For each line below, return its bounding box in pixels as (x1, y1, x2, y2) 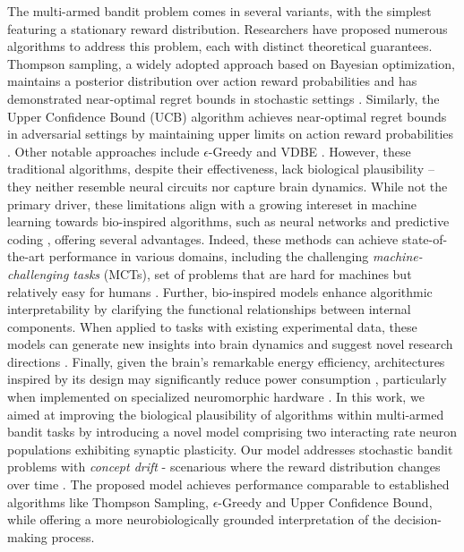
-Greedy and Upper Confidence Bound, (218, 492, 433, 511)
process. (51, 527, 95, 546)
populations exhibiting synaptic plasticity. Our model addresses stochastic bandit (7, 439, 453, 458)
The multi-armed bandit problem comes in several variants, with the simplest (7, 2, 432, 20)
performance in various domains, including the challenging (48, 247, 369, 266)
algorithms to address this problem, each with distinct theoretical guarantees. (7, 37, 433, 55)
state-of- (401, 229, 448, 248)
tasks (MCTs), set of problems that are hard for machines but (73, 264, 412, 283)
